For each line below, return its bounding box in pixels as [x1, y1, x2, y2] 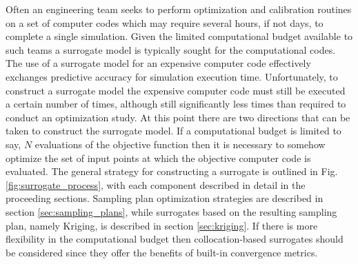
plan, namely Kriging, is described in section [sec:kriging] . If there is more [6, 218, 318, 232]
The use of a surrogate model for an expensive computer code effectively [6, 56, 311, 70]
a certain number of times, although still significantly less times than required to [6, 97, 346, 111]
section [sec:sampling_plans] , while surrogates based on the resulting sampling [6, 204, 337, 219]
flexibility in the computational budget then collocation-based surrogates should [6, 232, 344, 246]
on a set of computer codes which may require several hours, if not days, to [6, 15, 324, 30]
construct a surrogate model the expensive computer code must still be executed [6, 83, 346, 97]
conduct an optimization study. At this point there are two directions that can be [6, 110, 350, 124]
